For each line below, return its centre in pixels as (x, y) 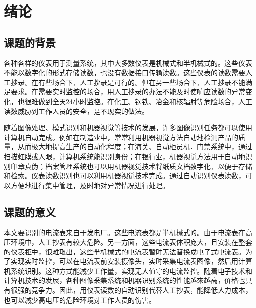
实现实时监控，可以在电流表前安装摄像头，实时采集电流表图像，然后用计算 (131, 261)
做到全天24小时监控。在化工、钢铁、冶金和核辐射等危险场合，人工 (145, 101)
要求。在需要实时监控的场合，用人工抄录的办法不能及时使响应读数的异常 (128, 92)
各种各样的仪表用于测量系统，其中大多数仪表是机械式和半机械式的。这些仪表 (128, 63)
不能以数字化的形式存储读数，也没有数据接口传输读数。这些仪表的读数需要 (125, 72)
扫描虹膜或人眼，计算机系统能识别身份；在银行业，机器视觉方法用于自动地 (125, 156)
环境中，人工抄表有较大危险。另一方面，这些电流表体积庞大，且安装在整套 (131, 242)
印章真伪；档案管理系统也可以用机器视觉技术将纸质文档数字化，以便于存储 (131, 166)
